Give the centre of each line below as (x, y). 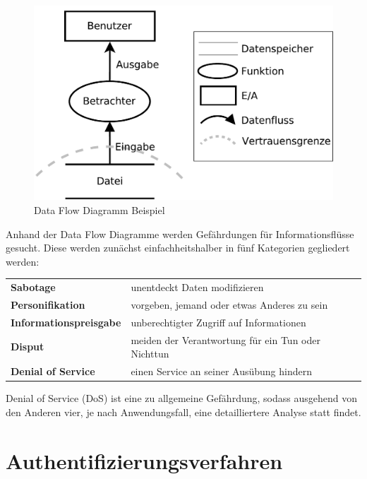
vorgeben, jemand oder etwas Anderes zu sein (229, 304)
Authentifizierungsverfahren (144, 460)
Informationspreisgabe (66, 322)
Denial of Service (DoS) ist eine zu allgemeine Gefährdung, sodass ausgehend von (181, 398)
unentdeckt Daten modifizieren (197, 287)
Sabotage (33, 287)
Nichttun (150, 354)
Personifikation (48, 304)
